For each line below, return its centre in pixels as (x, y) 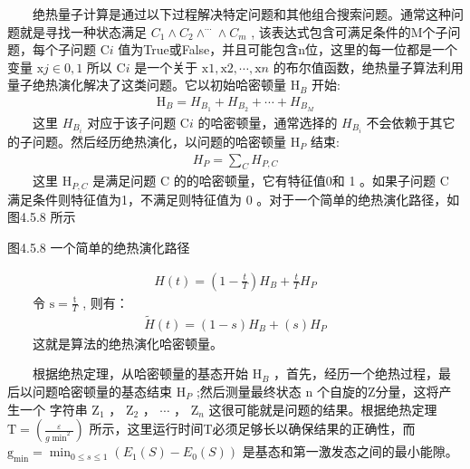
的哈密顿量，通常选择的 (268, 122)
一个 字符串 (53, 409)
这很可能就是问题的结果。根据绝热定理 (323, 409)
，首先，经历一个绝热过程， (356, 373)
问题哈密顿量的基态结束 (102, 391)
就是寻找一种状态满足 (83, 31)
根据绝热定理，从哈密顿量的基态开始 (140, 373)
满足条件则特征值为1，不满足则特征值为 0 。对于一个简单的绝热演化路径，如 (234, 199)
